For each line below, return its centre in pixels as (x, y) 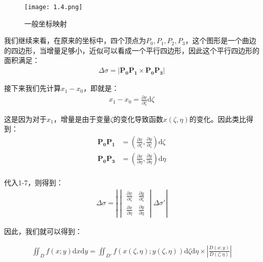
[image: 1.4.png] (53, 7)
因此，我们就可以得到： (43, 231)
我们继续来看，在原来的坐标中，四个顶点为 (75, 40)
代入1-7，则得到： (34, 182)
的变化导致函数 (138, 119)
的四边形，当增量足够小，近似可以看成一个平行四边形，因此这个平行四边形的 (132, 50)
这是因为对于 (25, 119)
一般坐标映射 (46, 23)
